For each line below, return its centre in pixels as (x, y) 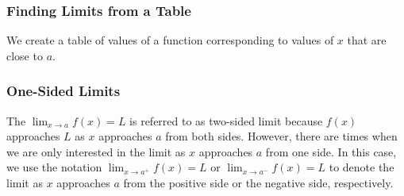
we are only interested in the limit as (96, 151)
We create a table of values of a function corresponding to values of (170, 40)
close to (25, 55)
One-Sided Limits (63, 91)
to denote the (362, 167)
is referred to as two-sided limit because (226, 120)
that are (367, 40)
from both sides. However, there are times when (281, 136)
